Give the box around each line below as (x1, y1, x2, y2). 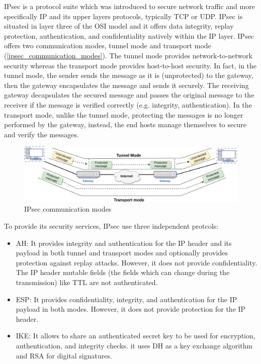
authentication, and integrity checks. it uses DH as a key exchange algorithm (16, 340, 253, 350)
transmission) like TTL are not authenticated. (16, 277, 158, 288)
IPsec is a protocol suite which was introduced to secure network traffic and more (4, 1, 255, 11)
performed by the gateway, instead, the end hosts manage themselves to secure (4, 119, 246, 130)
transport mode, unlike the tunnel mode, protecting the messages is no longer (4, 109, 243, 120)
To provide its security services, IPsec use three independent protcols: (4, 221, 218, 231)
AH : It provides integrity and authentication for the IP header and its (16, 237, 232, 248)
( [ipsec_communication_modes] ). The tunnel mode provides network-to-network (4, 50, 252, 60)
